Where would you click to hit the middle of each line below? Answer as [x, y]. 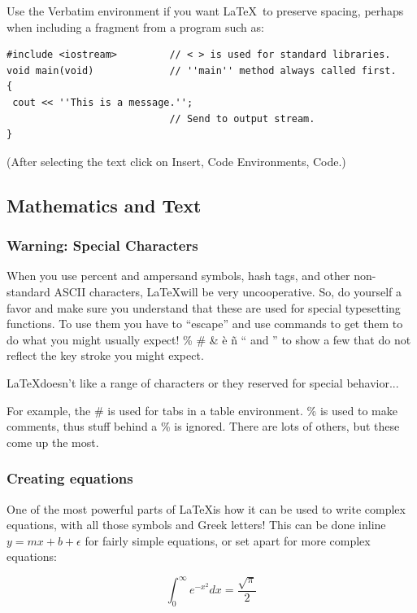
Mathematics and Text [104, 205]
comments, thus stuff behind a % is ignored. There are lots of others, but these [203, 426]
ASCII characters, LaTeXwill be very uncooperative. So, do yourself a [228, 291]
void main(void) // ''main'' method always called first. [202, 70]
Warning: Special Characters [102, 245]
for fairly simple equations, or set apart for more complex [228, 540]
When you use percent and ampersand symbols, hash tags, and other [178, 276]
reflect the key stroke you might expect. [105, 355]
